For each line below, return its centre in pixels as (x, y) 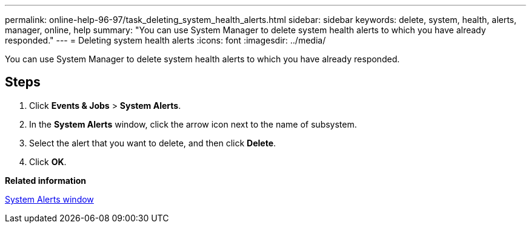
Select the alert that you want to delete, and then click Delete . (153, 143)
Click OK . (48, 161)
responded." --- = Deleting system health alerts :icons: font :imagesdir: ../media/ (165, 40)
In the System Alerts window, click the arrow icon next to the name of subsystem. (193, 124)
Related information (46, 180)
